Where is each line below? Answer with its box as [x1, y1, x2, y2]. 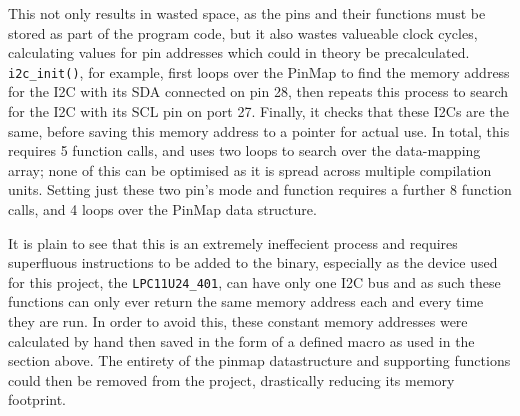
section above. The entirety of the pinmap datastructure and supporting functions [8, 350, 511, 371]
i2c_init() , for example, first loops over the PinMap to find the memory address [8, 61, 510, 82]
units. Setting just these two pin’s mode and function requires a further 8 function [8, 179, 512, 200]
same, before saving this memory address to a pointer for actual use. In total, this [8, 120, 510, 141]
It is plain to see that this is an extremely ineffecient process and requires [8, 232, 458, 253]
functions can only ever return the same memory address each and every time [8, 291, 484, 312]
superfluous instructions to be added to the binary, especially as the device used [8, 252, 498, 273]
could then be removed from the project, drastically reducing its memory [8, 369, 455, 390]
